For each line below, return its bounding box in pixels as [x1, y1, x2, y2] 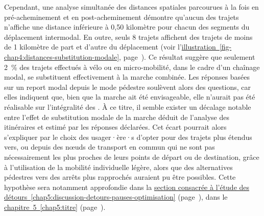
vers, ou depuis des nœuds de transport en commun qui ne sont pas [4, 141, 215, 152]
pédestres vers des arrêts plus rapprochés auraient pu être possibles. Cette [4, 172, 236, 182]
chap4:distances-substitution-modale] [4, 51, 119, 62]
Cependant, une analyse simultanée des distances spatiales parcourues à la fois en [4, 2, 259, 12]
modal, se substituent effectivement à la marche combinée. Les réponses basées [4, 71, 250, 82]
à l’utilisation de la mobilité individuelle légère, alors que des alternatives [4, 161, 233, 172]
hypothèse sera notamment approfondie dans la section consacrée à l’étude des [4, 181, 250, 192]
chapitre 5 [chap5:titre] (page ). [4, 201, 106, 212]
